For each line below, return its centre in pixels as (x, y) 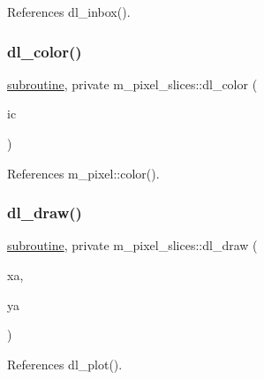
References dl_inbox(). (69, 11)
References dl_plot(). (65, 364)
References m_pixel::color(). (83, 173)
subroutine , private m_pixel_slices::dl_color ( (132, 84)
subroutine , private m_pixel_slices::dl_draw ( (132, 245)
